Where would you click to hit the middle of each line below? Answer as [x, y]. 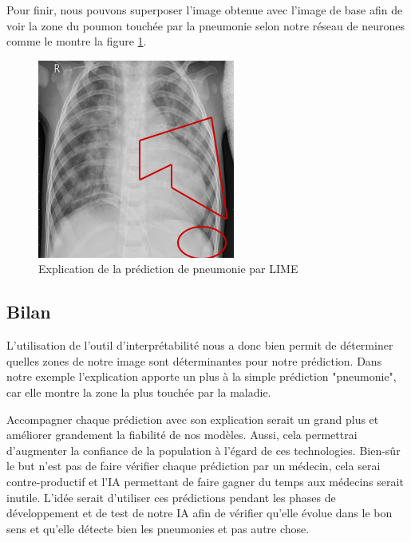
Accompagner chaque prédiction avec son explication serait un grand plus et [193, 419]
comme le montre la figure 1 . [77, 41]
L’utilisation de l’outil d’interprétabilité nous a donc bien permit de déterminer [200, 345]
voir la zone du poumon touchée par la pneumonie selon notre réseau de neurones [205, 25]
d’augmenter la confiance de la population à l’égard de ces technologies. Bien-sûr [204, 450]
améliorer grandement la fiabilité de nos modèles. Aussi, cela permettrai [182, 435]
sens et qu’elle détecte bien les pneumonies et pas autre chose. [158, 528]
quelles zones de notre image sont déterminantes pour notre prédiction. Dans [194, 360]
